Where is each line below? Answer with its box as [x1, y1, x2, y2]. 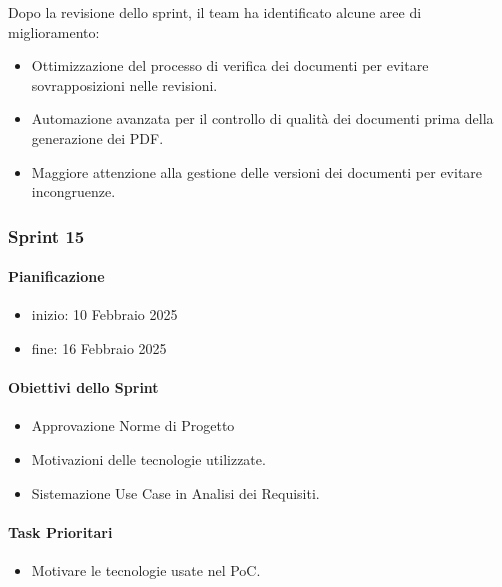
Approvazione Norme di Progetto [31, 415, 235, 436]
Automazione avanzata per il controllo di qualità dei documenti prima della [31, 108, 494, 129]
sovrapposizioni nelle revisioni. [31, 74, 218, 95]
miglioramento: [8, 21, 100, 42]
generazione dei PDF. [31, 127, 164, 148]
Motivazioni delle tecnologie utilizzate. [31, 448, 266, 469]
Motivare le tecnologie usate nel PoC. [31, 559, 261, 580]
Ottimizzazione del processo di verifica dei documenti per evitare [31, 55, 429, 76]
